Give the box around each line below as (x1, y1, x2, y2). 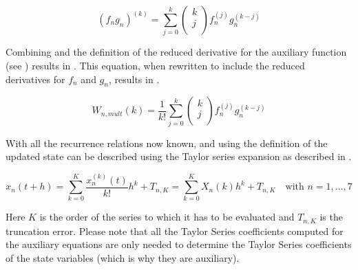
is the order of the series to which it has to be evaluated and (39, 210, 295, 224)
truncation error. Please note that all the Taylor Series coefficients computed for (6, 223, 344, 238)
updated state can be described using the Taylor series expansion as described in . (6, 149, 352, 164)
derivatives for (6, 71, 65, 86)
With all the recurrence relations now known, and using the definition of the (6, 135, 328, 150)
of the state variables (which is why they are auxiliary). (6, 251, 240, 265)
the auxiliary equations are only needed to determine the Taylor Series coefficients (6, 237, 352, 251)
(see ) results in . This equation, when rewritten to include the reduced (6, 58, 305, 72)
